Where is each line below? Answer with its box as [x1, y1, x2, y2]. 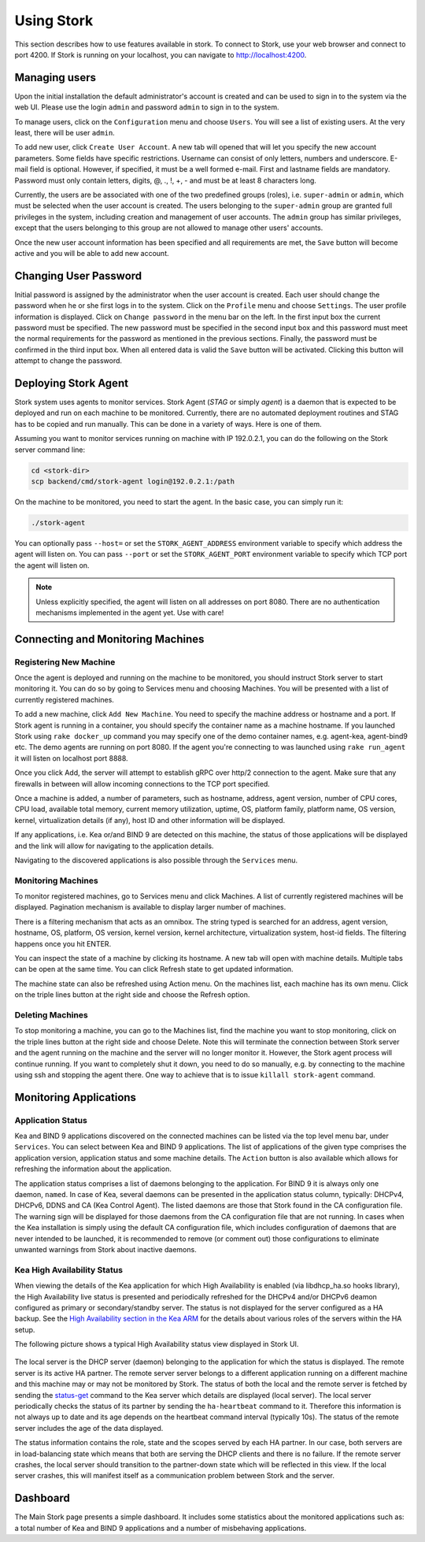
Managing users [14, 71, 96, 84]
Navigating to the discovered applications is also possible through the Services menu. [14, 855, 298, 865]
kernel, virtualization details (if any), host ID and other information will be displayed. [14, 815, 286, 825]
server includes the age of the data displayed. [14, 1423, 164, 1433]
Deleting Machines [14, 1009, 88, 1020]
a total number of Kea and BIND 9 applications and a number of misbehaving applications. [14, 1523, 307, 1533]
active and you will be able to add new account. [14, 248, 169, 258]
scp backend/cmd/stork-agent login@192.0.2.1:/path [31, 477, 235, 486]
